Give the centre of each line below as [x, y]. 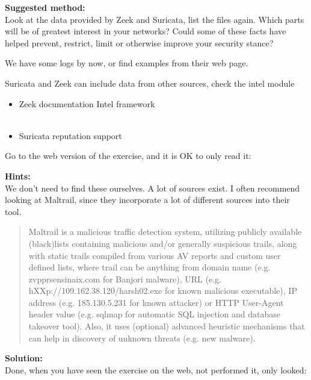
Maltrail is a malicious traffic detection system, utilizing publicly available [165, 232]
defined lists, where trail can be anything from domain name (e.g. [149, 267]
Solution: [24, 358]
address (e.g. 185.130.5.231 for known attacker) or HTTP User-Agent [156, 302]
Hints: [18, 176]
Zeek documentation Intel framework [87, 103]
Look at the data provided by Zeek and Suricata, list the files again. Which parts [155, 19]
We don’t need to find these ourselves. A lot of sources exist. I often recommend [152, 188]
